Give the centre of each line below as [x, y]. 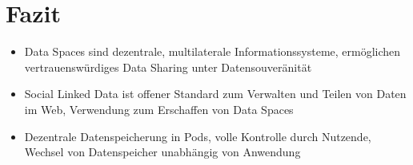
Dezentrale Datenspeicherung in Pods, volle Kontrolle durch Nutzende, [198, 136]
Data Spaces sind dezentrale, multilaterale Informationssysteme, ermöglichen [213, 51]
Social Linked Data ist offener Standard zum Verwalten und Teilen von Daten [215, 94]
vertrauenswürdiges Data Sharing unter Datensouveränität [168, 67]
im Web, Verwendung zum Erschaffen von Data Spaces [159, 109]
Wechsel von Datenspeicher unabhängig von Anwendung [162, 152]
